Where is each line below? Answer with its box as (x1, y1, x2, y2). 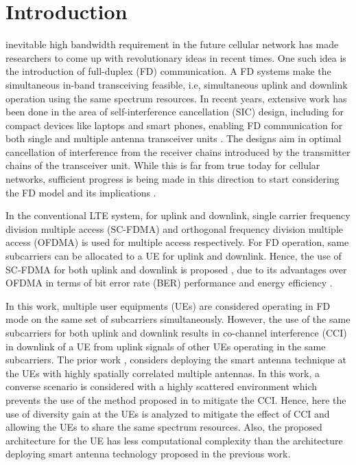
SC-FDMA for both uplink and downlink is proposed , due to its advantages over (5, 262, 347, 276)
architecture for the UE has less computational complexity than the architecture (5, 433, 343, 447)
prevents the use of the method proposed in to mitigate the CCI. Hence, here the (5, 392, 346, 407)
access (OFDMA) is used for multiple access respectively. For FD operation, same (5, 235, 349, 249)
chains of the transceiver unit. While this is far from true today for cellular (5, 158, 320, 172)
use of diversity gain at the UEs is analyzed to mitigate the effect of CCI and (5, 406, 330, 420)
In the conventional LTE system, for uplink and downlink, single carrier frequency (5, 208, 351, 223)
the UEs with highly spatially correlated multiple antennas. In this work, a (5, 365, 320, 380)
